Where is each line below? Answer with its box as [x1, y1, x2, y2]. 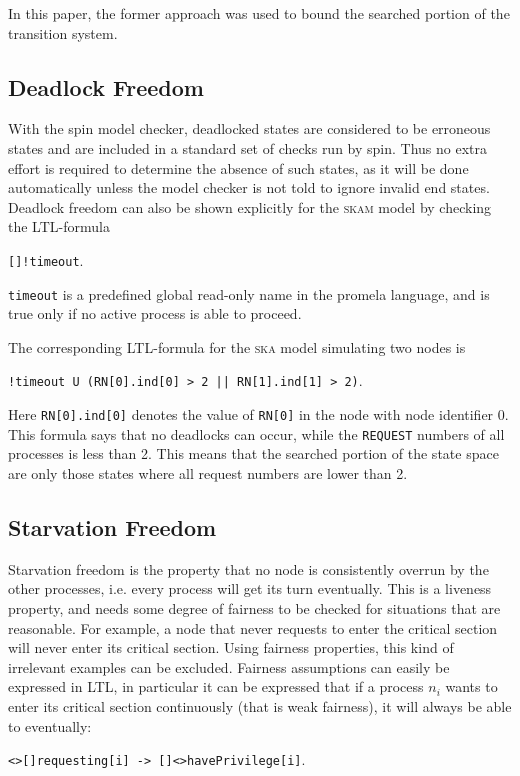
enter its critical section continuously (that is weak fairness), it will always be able [8, 695, 512, 716]
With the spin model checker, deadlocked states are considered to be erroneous [8, 118, 491, 139]
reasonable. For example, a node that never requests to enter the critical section [8, 617, 498, 638]
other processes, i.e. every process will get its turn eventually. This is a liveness [8, 578, 492, 599]
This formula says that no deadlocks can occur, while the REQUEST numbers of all [8, 423, 505, 444]
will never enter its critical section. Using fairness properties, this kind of [8, 637, 454, 658]
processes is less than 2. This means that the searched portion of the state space [8, 443, 499, 464]
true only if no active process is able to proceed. [8, 303, 302, 324]
